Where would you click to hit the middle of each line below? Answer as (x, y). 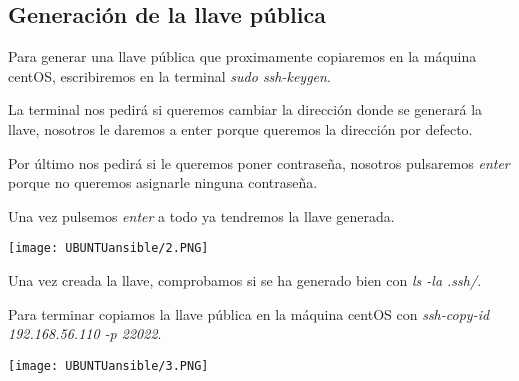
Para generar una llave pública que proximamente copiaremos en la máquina (242, 56)
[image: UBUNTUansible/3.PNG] (108, 365)
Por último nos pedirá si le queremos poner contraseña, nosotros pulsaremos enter (259, 162)
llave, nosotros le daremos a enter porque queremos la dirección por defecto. (240, 128)
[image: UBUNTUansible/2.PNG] (108, 248)
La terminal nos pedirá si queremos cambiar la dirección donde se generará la (245, 109)
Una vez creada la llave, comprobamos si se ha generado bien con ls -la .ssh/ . (245, 280)
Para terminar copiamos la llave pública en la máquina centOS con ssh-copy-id (249, 313)
